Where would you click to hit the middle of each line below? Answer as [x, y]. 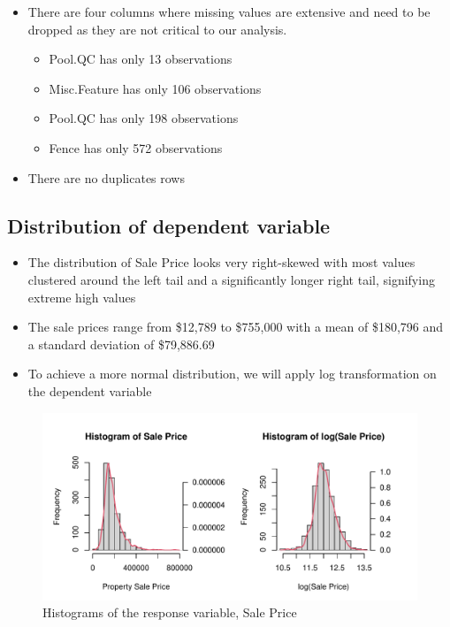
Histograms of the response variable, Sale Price [170, 612]
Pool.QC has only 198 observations [144, 118]
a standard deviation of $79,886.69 [121, 344]
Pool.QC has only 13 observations [141, 59]
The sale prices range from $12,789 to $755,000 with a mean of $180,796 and [236, 327]
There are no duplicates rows [106, 177]
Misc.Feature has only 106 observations [155, 88]
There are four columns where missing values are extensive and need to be [229, 11]
